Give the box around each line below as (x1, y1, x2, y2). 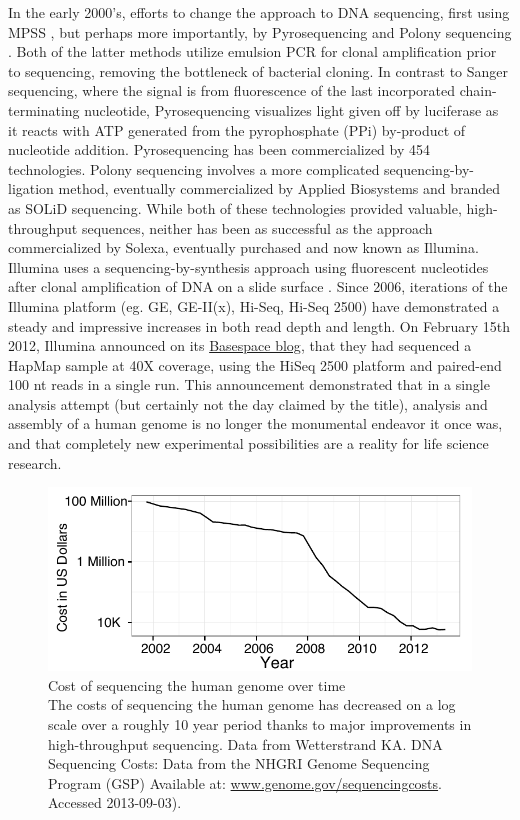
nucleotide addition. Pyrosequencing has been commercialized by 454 (8, 139, 430, 160)
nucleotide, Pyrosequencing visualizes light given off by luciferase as (84, 99, 499, 120)
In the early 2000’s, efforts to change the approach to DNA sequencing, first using (8, 2, 510, 22)
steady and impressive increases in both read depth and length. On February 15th (8, 315, 511, 336)
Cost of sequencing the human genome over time (48, 674, 346, 695)
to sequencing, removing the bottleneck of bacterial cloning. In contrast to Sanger (8, 60, 509, 81)
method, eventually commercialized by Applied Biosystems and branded (58, 178, 501, 199)
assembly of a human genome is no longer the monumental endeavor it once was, (8, 413, 503, 434)
